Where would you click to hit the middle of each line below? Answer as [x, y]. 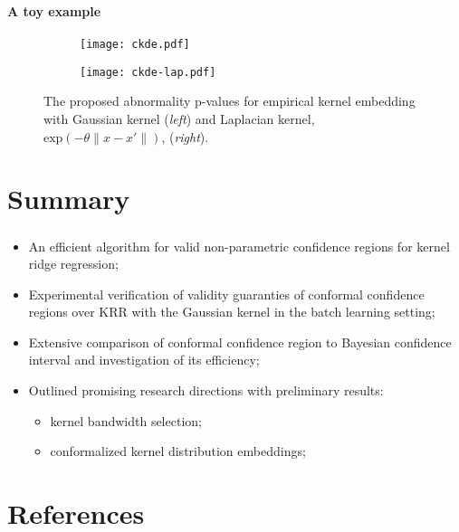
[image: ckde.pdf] [135, 45]
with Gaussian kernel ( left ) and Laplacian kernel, [179, 119]
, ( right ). [185, 136]
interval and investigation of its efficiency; [144, 360]
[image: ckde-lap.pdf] [148, 72]
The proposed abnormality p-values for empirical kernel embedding [229, 101]
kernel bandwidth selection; [126, 420]
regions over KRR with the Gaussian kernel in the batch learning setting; [232, 312]
